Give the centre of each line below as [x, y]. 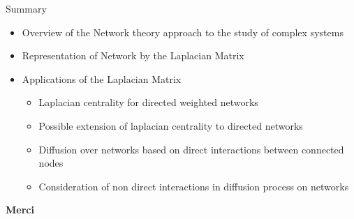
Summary [26, 8]
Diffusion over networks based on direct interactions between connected [191, 149]
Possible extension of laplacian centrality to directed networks [171, 125]
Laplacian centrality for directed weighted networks [148, 102]
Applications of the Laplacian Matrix [102, 78]
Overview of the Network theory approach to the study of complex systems [183, 32]
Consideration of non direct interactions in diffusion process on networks [194, 186]
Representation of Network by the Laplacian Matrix [133, 55]
